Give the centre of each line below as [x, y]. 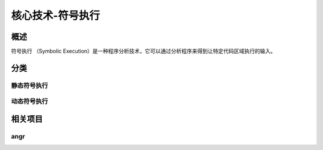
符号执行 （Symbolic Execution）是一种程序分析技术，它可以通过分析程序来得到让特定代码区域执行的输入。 [144, 51]
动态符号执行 [30, 102]
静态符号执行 [30, 85]
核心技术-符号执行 [56, 16]
